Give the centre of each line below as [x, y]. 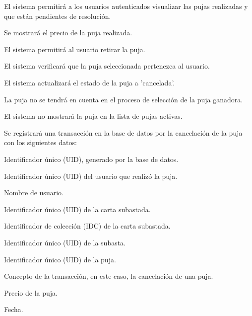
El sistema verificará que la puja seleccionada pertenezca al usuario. [107, 66]
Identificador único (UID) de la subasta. [65, 242]
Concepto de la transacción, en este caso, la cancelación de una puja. [109, 276]
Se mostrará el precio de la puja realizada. [68, 33]
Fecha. [14, 309]
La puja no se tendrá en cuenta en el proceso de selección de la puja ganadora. [124, 99]
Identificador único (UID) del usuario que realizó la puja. [91, 176]
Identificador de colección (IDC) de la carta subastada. [87, 226]
